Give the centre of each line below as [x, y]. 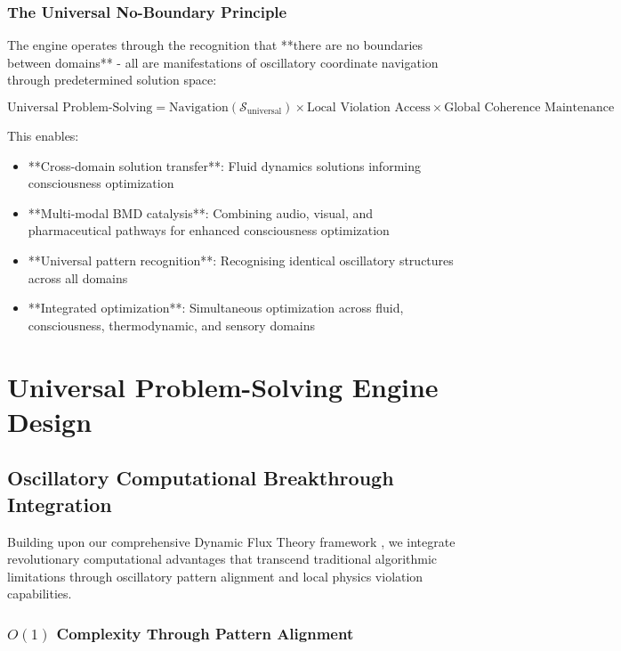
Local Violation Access [368, 108]
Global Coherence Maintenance [529, 108]
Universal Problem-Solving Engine [223, 386]
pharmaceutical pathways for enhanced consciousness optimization [209, 230]
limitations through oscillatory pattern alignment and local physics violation [215, 576]
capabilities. [40, 594]
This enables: [43, 135]
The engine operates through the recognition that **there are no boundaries [215, 45]
